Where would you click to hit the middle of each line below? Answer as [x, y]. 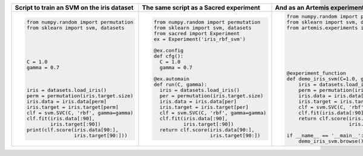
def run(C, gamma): [180, 84]
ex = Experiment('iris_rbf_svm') [200, 39]
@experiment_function [316, 73]
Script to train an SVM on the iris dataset [74, 8]
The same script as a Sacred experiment [201, 8]
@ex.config [168, 50]
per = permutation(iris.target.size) [211, 96]
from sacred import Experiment [197, 33]
